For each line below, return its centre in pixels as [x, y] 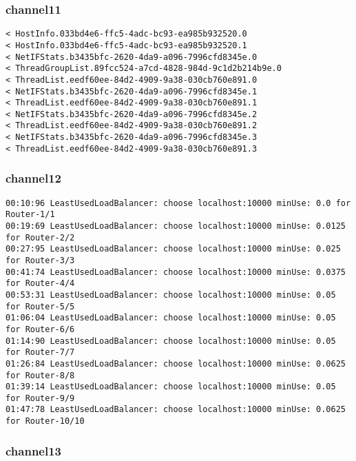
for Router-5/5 [40, 306]
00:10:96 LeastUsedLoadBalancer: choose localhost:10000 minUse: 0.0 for [178, 203]
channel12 [33, 178]
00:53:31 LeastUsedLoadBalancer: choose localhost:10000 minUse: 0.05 [171, 295]
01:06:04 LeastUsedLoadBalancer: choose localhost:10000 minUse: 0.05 [171, 318]
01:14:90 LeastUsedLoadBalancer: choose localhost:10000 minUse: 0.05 [171, 341]
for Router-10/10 [45, 421]
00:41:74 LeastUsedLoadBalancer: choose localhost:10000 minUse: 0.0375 [176, 272]
